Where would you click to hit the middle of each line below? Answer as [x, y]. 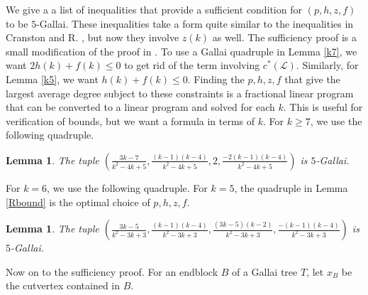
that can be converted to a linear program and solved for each [140, 107]
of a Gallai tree [264, 271]
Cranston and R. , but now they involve [93, 37]
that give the [312, 79]
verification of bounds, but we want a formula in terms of [130, 120]
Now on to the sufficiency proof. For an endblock [112, 271]
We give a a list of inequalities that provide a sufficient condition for [154, 9]
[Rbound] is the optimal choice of [78, 202]
